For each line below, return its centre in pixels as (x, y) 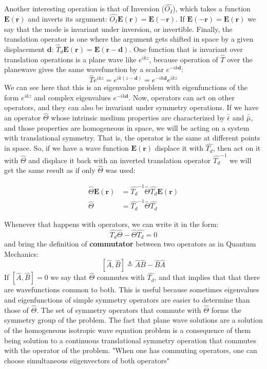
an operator (23, 118)
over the (240, 59)
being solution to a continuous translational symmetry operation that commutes (130, 340)
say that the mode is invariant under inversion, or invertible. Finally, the (118, 29)
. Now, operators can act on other (182, 97)
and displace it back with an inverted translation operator (120, 160)
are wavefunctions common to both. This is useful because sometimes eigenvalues (132, 289)
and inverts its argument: (68, 19)
